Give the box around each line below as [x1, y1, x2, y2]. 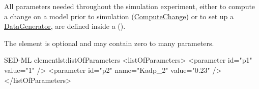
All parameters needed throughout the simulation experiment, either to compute [4, 1, 255, 11]
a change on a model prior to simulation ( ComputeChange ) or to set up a [4, 11, 234, 21]
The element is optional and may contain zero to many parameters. [4, 37, 214, 48]
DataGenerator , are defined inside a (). [4, 21, 126, 31]
